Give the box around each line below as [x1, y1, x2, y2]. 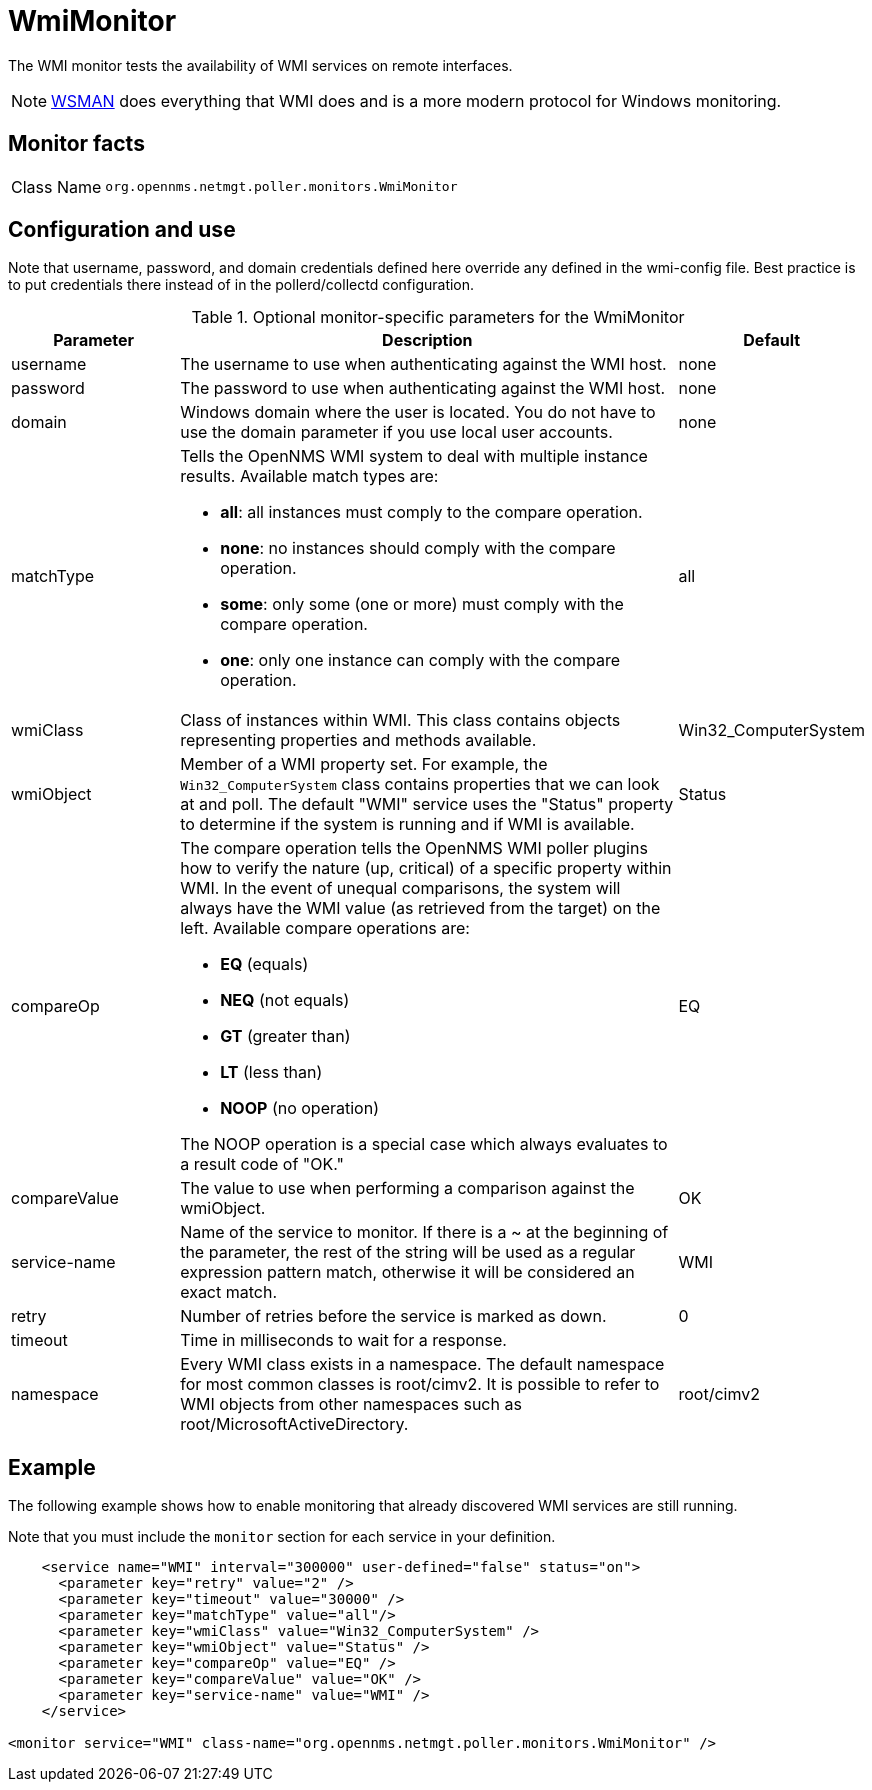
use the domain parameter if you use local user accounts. [180, 422, 613, 443]
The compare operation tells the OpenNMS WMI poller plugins [180, 838, 648, 859]
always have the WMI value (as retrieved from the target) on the [180, 898, 661, 919]
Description [382, 330, 473, 351]
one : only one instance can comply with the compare [220, 650, 621, 671]
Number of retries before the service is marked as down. [180, 1306, 607, 1327]
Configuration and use [8, 217, 236, 243]
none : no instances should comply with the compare [220, 538, 616, 559]
